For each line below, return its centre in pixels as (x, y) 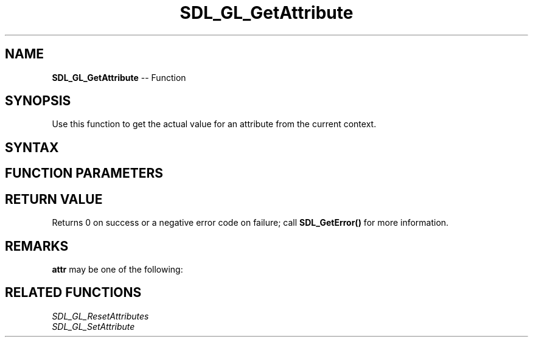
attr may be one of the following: (117, 269)
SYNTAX (32, 147)
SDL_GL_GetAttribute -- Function (119, 77)
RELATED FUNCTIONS (73, 293)
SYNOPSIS (38, 101)
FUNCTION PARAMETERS (84, 173)
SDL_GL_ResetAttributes (100, 316)
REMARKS (37, 246)
